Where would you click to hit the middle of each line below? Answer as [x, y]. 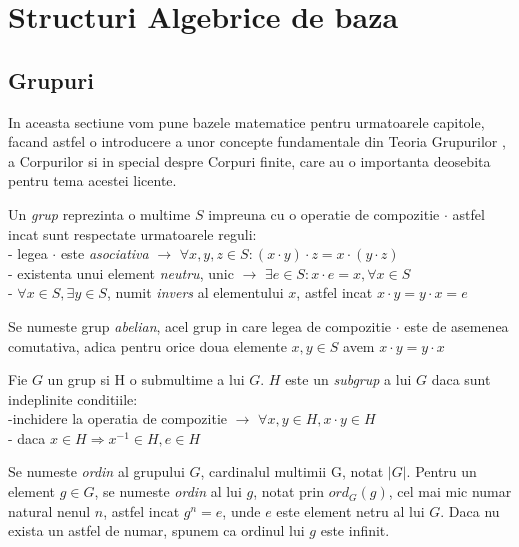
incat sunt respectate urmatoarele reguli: [132, 233]
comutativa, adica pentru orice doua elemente [147, 345]
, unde [241, 510]
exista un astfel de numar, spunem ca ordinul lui [156, 530]
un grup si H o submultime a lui [146, 379]
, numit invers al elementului [195, 292]
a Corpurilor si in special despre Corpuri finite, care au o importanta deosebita [249, 160]
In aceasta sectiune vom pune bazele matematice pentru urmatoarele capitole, [246, 121]
